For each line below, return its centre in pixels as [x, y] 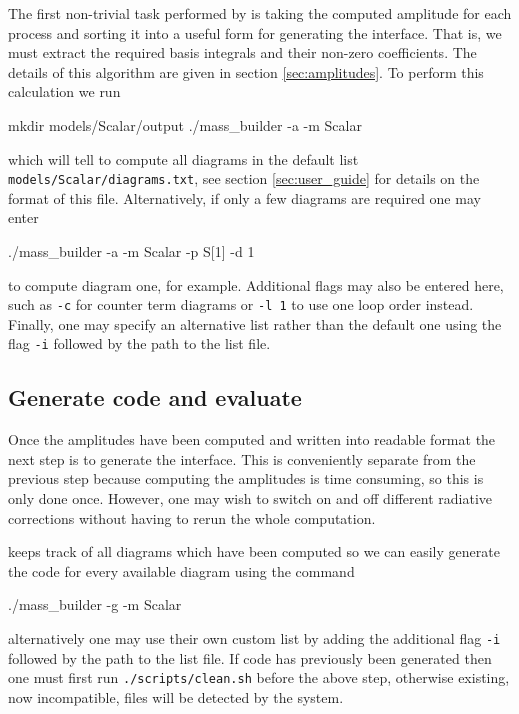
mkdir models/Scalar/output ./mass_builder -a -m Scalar [185, 124]
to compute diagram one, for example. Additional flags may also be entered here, [256, 284]
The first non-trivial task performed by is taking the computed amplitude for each [260, 13]
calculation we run [64, 91]
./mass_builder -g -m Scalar [95, 604]
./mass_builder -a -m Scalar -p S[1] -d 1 [131, 251]
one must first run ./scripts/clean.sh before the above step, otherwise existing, [259, 677]
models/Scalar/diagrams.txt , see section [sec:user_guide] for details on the [244, 178]
